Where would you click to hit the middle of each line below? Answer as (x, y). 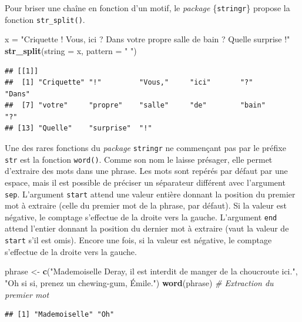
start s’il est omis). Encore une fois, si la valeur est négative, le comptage (138, 240)
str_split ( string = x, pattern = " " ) (71, 50)
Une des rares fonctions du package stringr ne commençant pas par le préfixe (145, 148)
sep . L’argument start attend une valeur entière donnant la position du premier (150, 194)
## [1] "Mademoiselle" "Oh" (60, 315)
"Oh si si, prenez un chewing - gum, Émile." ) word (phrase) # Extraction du (139, 282)
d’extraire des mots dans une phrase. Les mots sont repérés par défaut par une (146, 171)
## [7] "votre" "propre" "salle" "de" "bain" (135, 105)
